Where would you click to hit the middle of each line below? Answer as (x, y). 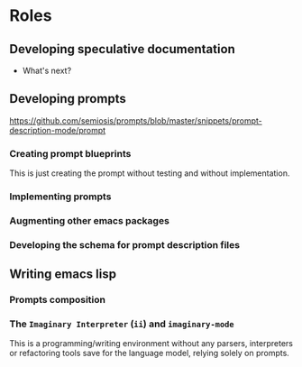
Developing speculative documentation (123, 49)
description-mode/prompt (58, 130)
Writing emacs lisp (63, 275)
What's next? (47, 70)
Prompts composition (58, 300)
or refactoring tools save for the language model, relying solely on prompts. (150, 353)
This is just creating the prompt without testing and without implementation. (150, 173)
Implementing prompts (60, 197)
